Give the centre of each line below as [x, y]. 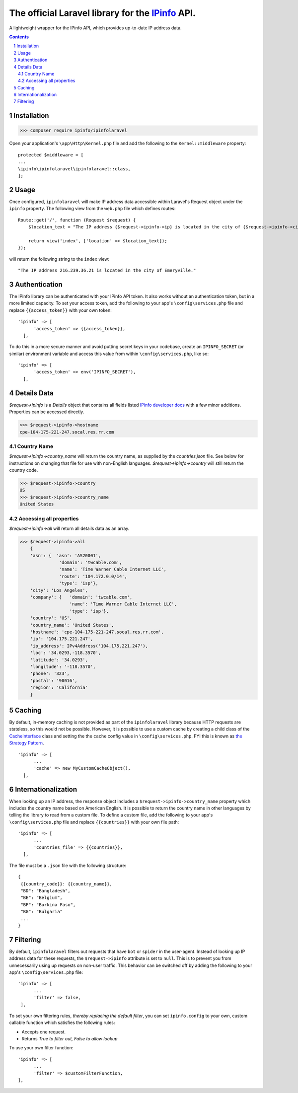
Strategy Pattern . [27, 743]
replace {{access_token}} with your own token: [60, 310]
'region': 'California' [59, 688]
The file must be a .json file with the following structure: [68, 865]
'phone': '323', [50, 674]
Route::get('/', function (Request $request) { [77, 220]
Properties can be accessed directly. [47, 412]
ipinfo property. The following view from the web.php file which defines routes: [92, 209]
